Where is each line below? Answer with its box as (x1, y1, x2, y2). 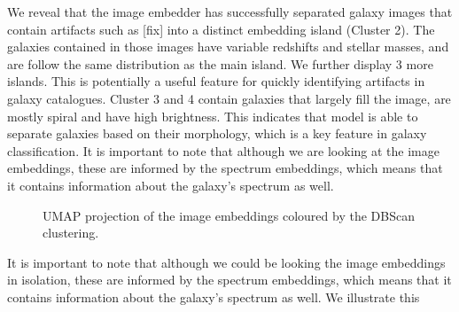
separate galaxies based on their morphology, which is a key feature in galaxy (7, 124, 427, 143)
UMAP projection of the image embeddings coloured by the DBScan (43, 206, 415, 224)
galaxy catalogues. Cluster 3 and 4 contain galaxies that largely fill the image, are (7, 89, 451, 107)
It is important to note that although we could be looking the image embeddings (7, 253, 446, 271)
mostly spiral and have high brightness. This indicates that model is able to (7, 106, 418, 125)
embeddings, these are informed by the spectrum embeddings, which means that (7, 159, 443, 177)
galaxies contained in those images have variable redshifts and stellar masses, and (7, 37, 449, 56)
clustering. (43, 223, 99, 242)
